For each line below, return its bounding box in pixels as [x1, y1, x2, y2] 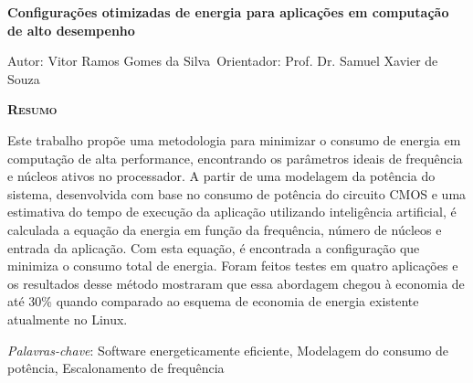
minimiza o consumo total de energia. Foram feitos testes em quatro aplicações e [7, 256, 458, 275]
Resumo [7, 100, 58, 119]
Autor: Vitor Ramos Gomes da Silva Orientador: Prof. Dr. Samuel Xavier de [7, 51, 438, 70]
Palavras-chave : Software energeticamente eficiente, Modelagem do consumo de [7, 340, 449, 359]
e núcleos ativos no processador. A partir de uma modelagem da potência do [7, 166, 436, 186]
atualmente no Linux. [7, 309, 128, 328]
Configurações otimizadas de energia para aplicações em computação [7, 3, 449, 21]
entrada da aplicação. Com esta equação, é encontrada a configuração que [7, 238, 420, 257]
